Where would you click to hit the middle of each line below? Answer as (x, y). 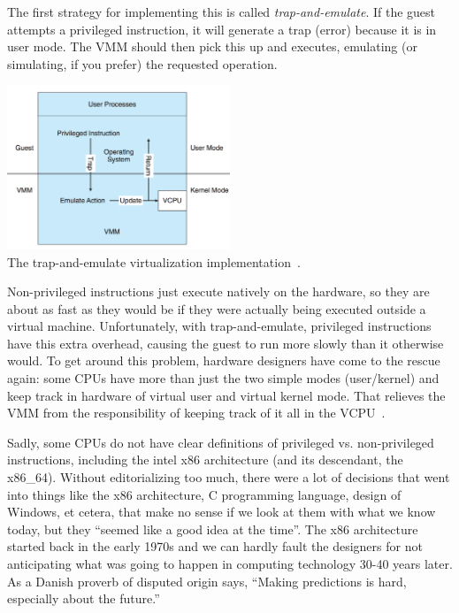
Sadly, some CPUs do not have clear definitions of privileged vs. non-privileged (221, 442)
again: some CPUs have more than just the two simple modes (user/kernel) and (223, 378)
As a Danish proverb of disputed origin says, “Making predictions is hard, (207, 581)
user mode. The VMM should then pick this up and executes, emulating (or (212, 46)
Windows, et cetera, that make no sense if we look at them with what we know (222, 512)
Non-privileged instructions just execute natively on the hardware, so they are (218, 291)
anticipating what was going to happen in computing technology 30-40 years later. (230, 564)
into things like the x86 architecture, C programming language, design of (204, 494)
